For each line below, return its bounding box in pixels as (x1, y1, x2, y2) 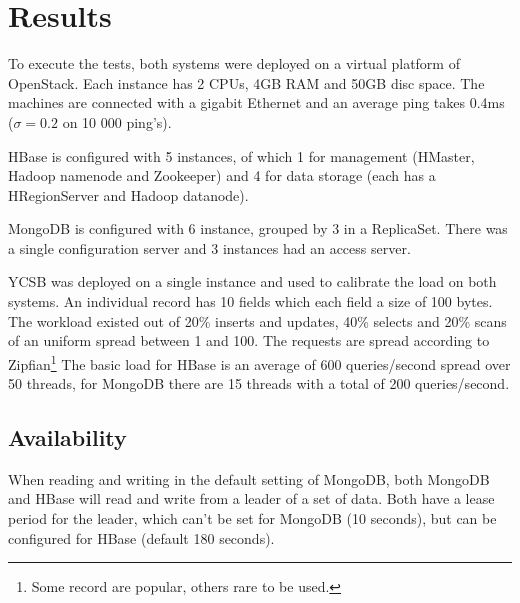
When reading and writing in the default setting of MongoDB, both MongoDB (8, 468, 490, 489)
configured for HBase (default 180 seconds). (8, 527, 275, 548)
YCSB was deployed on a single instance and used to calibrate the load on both (8, 271, 497, 292)
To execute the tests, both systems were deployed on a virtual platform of (8, 53, 460, 74)
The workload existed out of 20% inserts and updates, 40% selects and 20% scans (8, 310, 507, 331)
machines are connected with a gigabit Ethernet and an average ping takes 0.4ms (8, 92, 505, 113)
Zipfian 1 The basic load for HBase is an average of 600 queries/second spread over (8, 350, 511, 374)
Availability (8, 422, 127, 453)
